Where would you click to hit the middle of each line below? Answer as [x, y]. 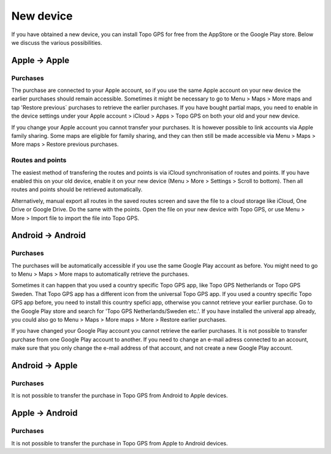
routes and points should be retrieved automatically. [77, 189]
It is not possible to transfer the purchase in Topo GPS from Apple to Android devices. [120, 443]
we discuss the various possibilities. [57, 42]
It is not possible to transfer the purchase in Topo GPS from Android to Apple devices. [120, 396]
